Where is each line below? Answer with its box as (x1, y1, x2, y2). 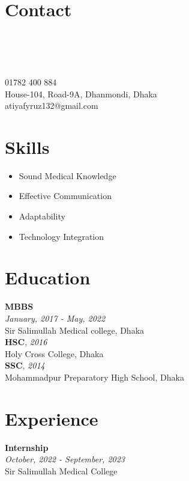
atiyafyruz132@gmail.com (5, 99, 98, 112)
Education (5, 265, 91, 290)
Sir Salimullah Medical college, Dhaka (5, 323, 145, 336)
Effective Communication (19, 189, 112, 202)
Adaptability (19, 210, 65, 222)
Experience (5, 406, 98, 430)
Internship (5, 441, 49, 453)
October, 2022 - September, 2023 (5, 453, 125, 465)
